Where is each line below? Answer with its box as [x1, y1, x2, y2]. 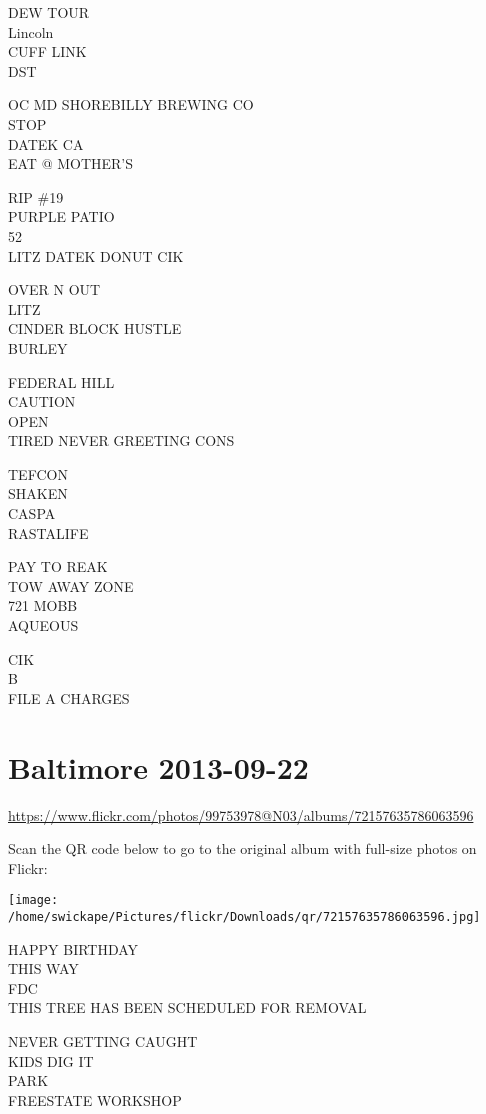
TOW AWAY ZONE [8, 575, 134, 596]
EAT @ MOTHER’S [8, 153, 134, 174]
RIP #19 [8, 186, 64, 207]
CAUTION [8, 391, 76, 412]
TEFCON [8, 463, 68, 484]
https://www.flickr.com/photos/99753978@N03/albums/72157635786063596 [8, 804, 474, 825]
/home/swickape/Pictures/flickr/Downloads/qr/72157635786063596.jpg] [8, 909, 481, 924]
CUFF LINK [8, 41, 87, 62]
